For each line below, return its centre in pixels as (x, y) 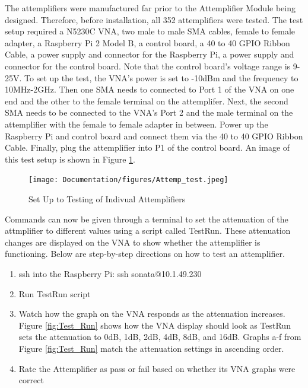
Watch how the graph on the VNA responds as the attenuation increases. (152, 314)
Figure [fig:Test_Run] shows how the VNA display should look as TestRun (155, 325)
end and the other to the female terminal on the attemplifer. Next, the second (147, 101)
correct (31, 380)
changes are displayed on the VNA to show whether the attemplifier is (133, 242)
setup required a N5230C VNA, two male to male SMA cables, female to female (150, 31)
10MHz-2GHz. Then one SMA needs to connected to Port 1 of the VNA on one (150, 89)
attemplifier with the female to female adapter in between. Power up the (136, 124)
